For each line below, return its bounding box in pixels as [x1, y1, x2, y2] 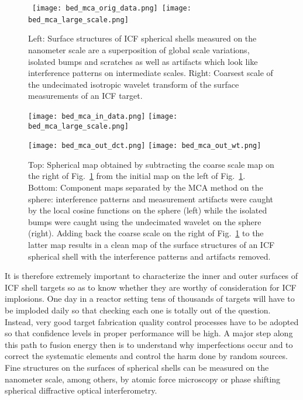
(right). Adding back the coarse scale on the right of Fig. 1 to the [28, 227, 264, 239]
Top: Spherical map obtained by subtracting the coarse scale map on [28, 158, 274, 170]
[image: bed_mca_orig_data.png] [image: [32, 4, 191, 12]
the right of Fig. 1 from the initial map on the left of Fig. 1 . [28, 170, 246, 182]
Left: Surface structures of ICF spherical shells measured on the [28, 32, 257, 44]
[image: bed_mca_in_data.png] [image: [28, 112, 178, 120]
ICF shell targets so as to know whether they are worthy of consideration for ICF [5, 281, 297, 293]
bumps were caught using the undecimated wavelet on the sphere [28, 215, 261, 227]
